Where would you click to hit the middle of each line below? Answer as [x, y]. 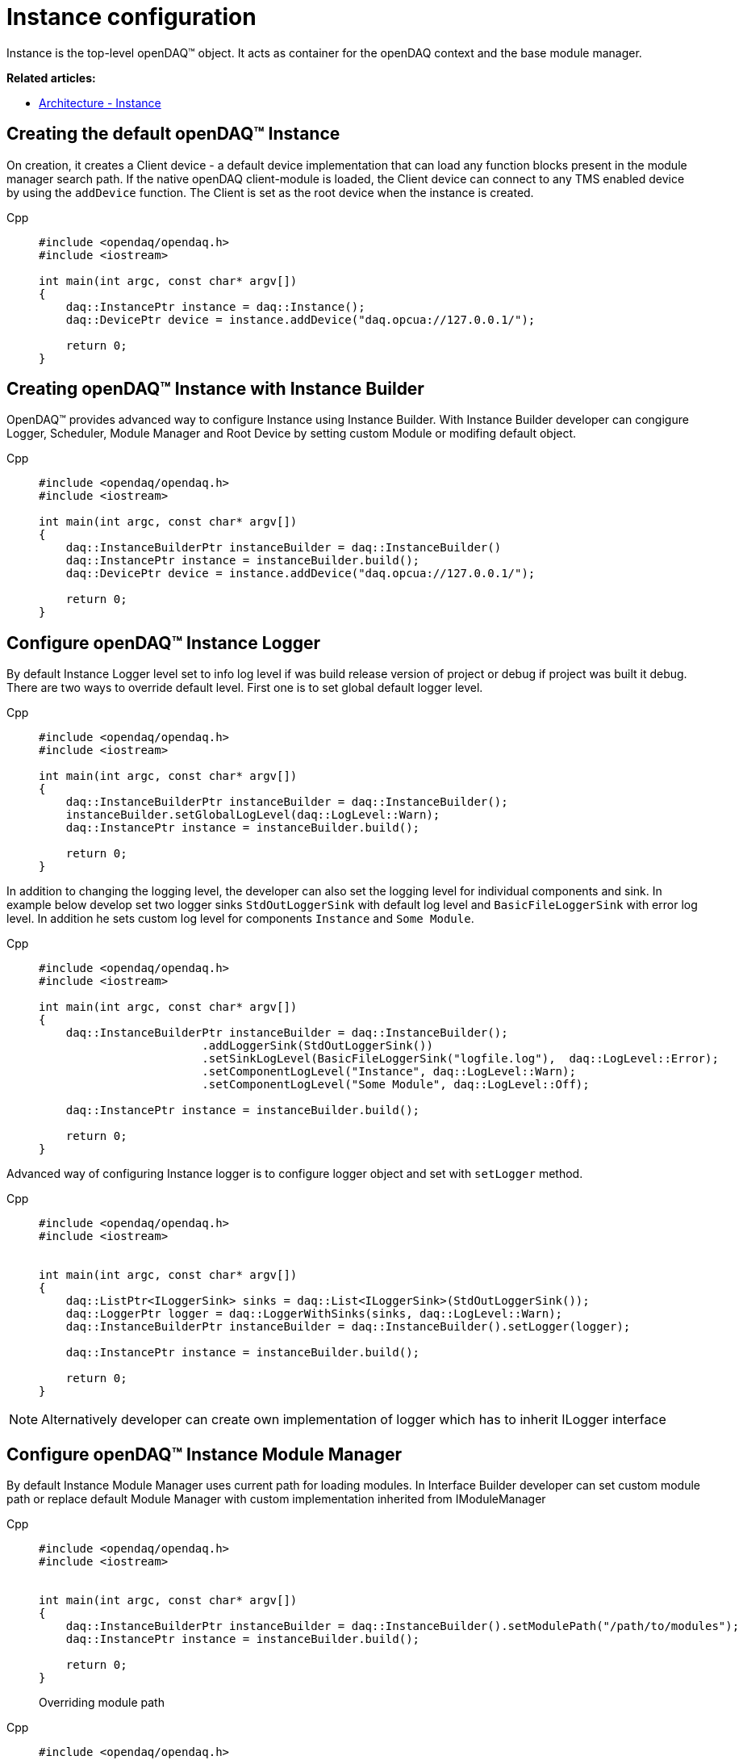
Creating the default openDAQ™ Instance [173, 134]
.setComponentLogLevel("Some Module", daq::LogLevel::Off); [396, 1085]
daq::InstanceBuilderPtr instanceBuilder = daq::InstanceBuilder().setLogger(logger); [348, 1327]
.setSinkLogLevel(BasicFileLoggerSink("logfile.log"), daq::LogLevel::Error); [460, 1059]
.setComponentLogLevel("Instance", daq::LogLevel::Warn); [389, 1072]
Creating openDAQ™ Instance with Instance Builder [215, 389]
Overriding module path [102, 1703]
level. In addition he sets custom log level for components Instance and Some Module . [240, 919]
